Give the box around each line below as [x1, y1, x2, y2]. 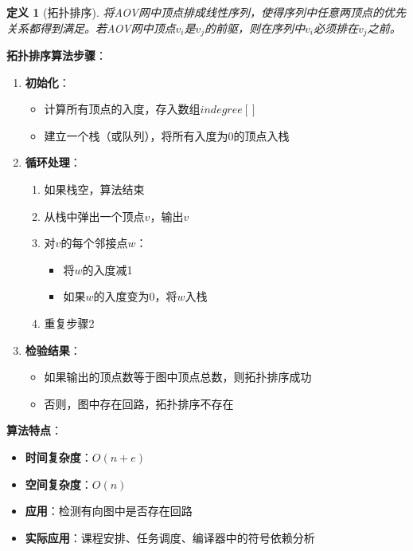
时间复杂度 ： [25, 448, 92, 465]
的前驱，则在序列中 [205, 19, 306, 36]
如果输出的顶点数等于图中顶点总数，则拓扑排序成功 [44, 368, 312, 385]
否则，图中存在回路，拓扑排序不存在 [44, 395, 234, 411]
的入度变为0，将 [93, 288, 177, 305]
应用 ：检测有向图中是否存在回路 [25, 502, 193, 519]
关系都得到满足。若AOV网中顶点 [6, 19, 176, 36]
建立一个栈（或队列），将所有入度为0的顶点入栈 [44, 127, 290, 144]
